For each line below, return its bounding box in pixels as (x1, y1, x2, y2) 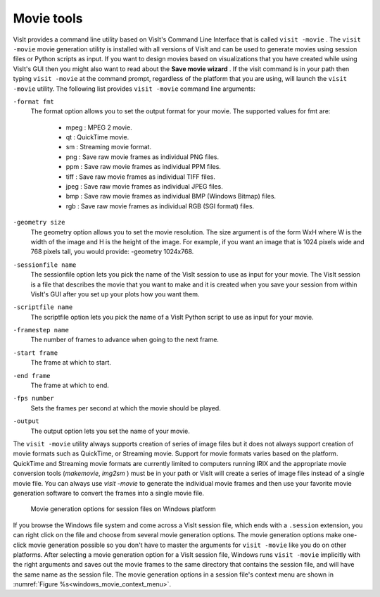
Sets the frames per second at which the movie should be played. (30, 403, 221, 412)
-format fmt (13, 97, 54, 106)
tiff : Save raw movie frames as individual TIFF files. (65, 172, 216, 181)
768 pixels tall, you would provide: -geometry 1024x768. (30, 247, 194, 256)
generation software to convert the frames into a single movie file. (13, 489, 204, 497)
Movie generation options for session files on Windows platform (30, 505, 216, 513)
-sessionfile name (13, 260, 77, 269)
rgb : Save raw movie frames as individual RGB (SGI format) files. (65, 201, 255, 210)
